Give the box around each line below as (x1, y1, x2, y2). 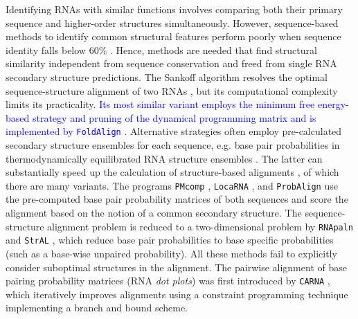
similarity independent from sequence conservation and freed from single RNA (6, 56, 337, 71)
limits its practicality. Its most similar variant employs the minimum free (6, 97, 315, 111)
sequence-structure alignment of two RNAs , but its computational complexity (6, 83, 338, 98)
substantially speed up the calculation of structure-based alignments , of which (6, 165, 339, 179)
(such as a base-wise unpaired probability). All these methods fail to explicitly (6, 246, 337, 260)
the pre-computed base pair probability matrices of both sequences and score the (6, 192, 348, 206)
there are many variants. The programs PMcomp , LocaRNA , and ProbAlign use (6, 178, 338, 192)
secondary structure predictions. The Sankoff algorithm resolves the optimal (6, 69, 328, 84)
